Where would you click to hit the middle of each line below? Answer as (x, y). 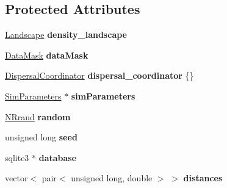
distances (203, 178)
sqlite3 (17, 157)
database (58, 157)
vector (16, 178)
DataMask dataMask (47, 55)
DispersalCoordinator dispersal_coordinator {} (99, 75)
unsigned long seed (41, 137)
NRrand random (38, 116)
